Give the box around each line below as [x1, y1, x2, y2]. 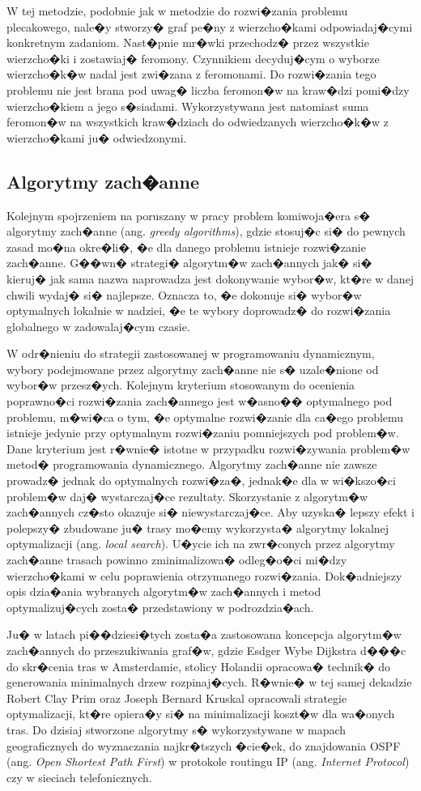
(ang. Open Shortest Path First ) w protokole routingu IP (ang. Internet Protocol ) [6, 753, 410, 770]
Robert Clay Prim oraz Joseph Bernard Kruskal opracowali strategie [6, 689, 347, 706]
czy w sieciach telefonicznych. [6, 768, 152, 785]
